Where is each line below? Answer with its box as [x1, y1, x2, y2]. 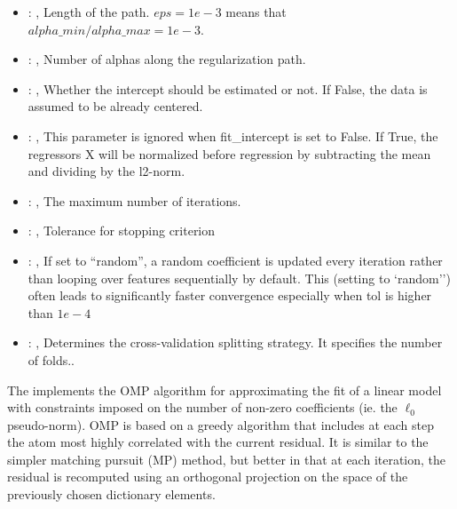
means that [225, 3, 287, 20]
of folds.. [28, 350, 75, 369]
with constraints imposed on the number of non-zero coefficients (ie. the [7, 398, 398, 417]
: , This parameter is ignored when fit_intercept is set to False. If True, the [28, 126, 438, 145]
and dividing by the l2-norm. [28, 162, 185, 180]
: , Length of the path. [28, 3, 150, 20]
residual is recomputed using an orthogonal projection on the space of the [7, 467, 408, 486]
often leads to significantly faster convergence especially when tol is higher [28, 286, 432, 305]
